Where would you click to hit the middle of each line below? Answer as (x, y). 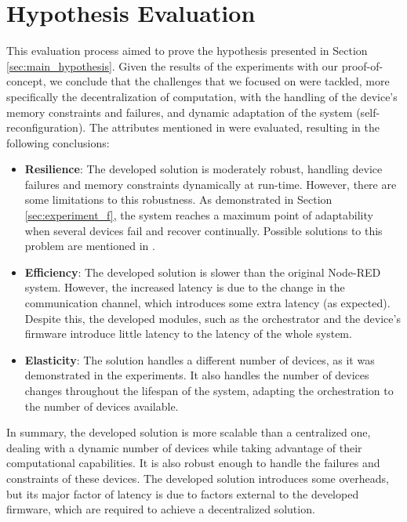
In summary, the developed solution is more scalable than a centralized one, (189, 432)
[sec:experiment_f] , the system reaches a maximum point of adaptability (199, 215)
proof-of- (362, 65)
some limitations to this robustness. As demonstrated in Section (178, 199)
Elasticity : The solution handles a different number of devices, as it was (200, 359)
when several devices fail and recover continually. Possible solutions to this (203, 230)
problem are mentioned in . (90, 246)
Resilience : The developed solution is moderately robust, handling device (203, 169)
